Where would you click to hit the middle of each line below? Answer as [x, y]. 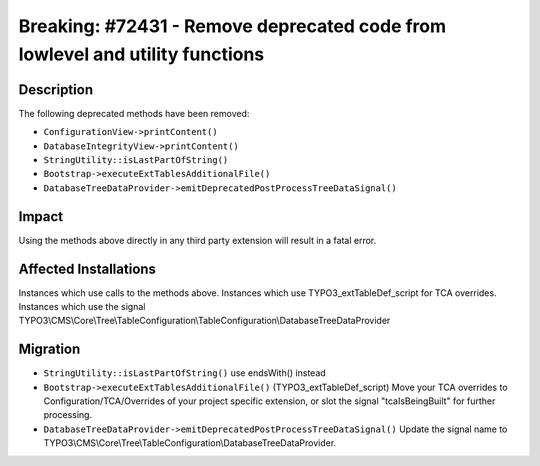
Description [56, 89]
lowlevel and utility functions [141, 54]
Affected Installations [87, 268]
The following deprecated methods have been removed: [134, 113]
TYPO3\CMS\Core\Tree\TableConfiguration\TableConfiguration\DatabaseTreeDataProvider [204, 321]
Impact [41, 216]
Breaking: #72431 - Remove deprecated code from [232, 26]
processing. [68, 415]
